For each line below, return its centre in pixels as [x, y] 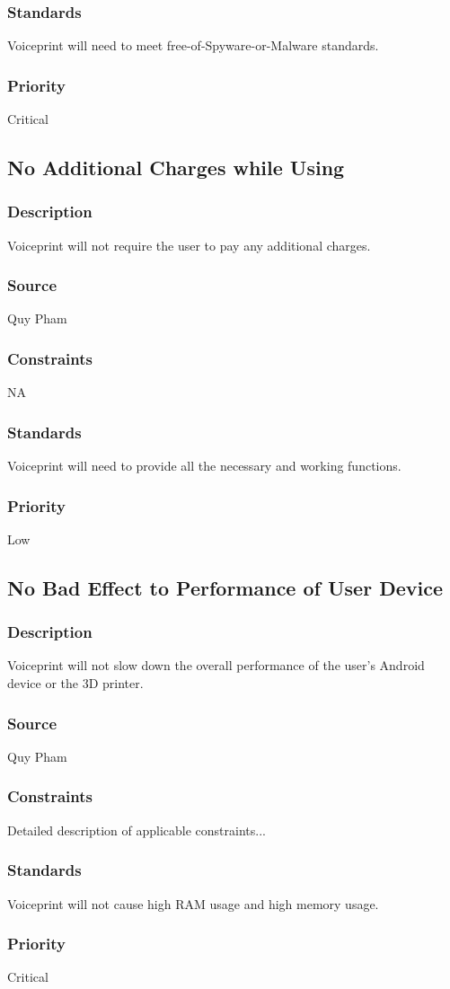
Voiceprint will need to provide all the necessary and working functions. [204, 466]
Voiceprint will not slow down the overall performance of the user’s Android [216, 665]
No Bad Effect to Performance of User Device [225, 587]
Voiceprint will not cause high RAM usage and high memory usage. [193, 903]
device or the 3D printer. [75, 683]
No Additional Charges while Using [176, 168]
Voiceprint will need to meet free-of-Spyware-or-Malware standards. [193, 45]
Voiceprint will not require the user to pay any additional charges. [189, 245]
